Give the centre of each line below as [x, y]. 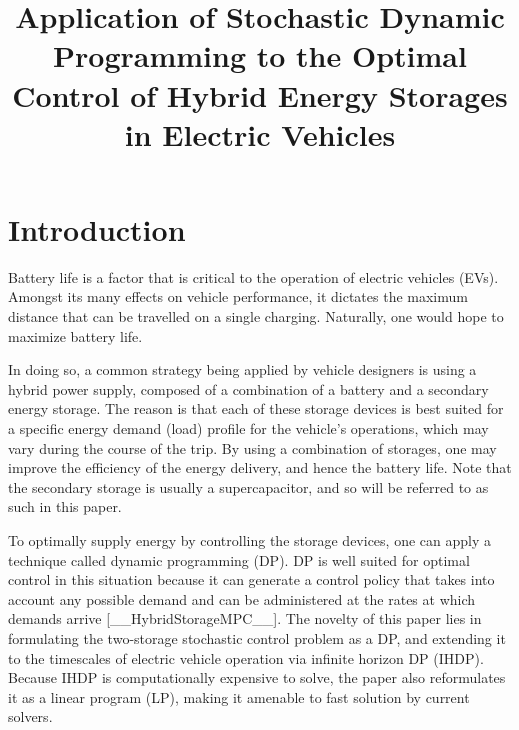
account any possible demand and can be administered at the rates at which [242, 598]
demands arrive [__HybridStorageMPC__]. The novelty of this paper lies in [245, 618]
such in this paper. [65, 506]
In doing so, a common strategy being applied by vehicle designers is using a [242, 369]
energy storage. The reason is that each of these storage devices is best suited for [256, 408]
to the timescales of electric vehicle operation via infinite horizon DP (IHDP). [246, 657]
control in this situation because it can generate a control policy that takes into [251, 579]
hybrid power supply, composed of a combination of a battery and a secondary [248, 388]
